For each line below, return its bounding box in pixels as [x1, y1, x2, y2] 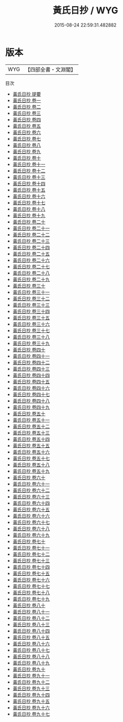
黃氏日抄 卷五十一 [12, 417, 50, 423]
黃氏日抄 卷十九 [12, 212, 46, 218]
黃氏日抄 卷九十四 [12, 691, 50, 698]
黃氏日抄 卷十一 [12, 161, 46, 167]
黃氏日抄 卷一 [12, 97, 41, 103]
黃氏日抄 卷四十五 [12, 378, 50, 385]
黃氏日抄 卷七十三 [12, 557, 50, 563]
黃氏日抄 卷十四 [12, 180, 46, 187]
